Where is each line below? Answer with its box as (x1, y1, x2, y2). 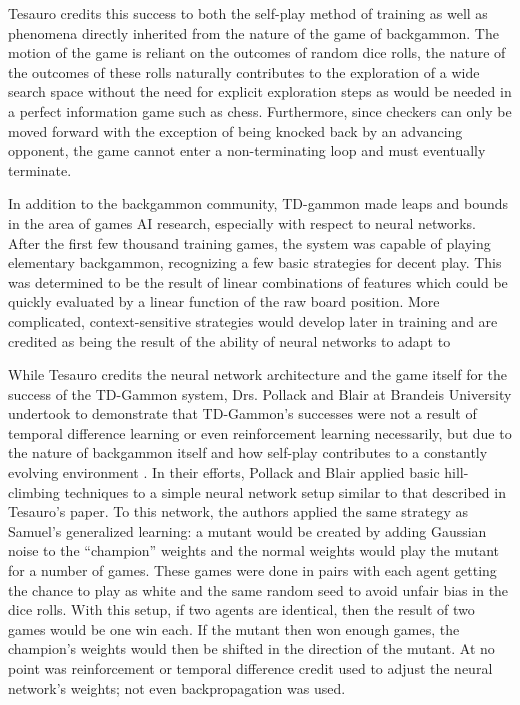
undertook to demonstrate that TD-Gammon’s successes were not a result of (8, 403, 477, 424)
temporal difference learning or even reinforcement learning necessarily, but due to (8, 422, 512, 443)
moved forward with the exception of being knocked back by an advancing (8, 120, 463, 141)
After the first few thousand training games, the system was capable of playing (8, 232, 491, 253)
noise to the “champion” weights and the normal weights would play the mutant (8, 540, 500, 561)
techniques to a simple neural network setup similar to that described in (64, 481, 506, 502)
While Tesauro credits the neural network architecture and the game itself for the (8, 364, 508, 385)
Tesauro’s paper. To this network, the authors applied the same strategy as (8, 501, 468, 522)
